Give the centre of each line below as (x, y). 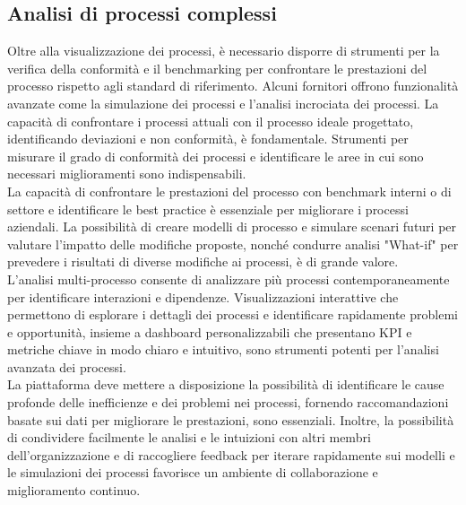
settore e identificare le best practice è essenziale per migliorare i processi (208, 209)
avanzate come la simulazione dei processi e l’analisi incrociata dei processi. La (223, 103)
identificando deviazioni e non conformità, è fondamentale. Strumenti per (208, 139)
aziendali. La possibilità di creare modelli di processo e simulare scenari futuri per (232, 226)
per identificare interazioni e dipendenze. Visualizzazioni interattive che (203, 296)
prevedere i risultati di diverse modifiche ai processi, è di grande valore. (203, 261)
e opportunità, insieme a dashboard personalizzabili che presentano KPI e (210, 331)
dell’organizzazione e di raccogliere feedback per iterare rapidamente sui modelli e (231, 454)
